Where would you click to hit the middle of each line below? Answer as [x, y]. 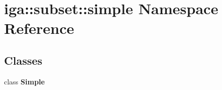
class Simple [25, 81]
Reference [39, 28]
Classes [23, 60]
